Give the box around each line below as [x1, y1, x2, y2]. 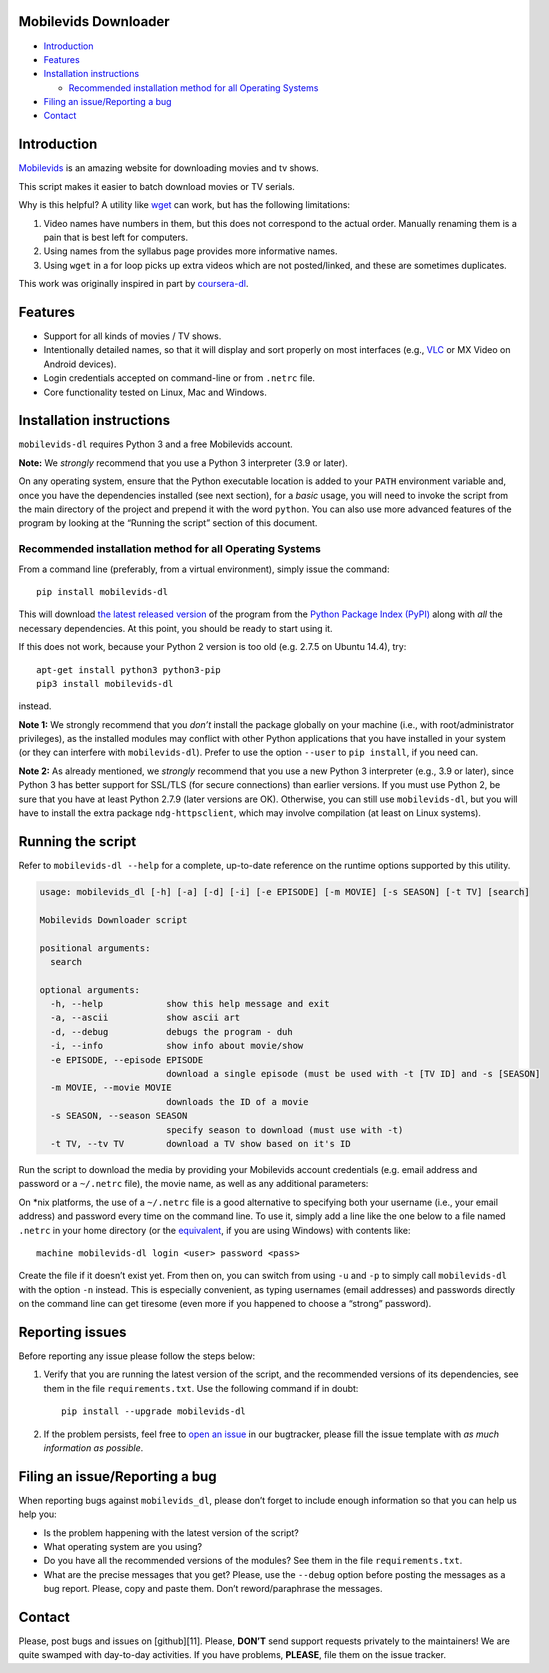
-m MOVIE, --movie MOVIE [50, 1082, 172, 1094]
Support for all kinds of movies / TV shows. [43, 330, 222, 342]
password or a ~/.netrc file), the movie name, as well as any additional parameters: [18, 1178, 369, 1190]
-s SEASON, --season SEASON [50, 1110, 188, 1122]
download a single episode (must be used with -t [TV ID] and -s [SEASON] [165, 1068, 541, 1080]
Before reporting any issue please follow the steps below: [18, 1350, 256, 1362]
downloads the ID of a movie [165, 1096, 309, 1107]
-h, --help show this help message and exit [50, 998, 330, 1010]
